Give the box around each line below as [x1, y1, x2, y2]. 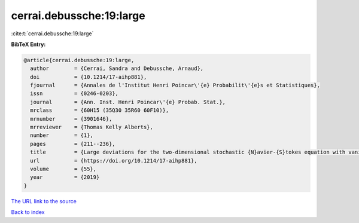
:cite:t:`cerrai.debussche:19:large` [11, 30, 94, 37]
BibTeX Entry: [11, 41, 46, 48]
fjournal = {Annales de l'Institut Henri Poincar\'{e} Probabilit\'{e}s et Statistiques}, [30, 82, 320, 89]
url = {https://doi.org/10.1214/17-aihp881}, [30, 157, 197, 164]
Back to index [11, 209, 45, 216]
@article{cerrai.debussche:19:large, [23, 57, 135, 63]
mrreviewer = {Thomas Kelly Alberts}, [30, 124, 154, 131]
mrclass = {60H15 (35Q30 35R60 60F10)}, [30, 107, 169, 114]
